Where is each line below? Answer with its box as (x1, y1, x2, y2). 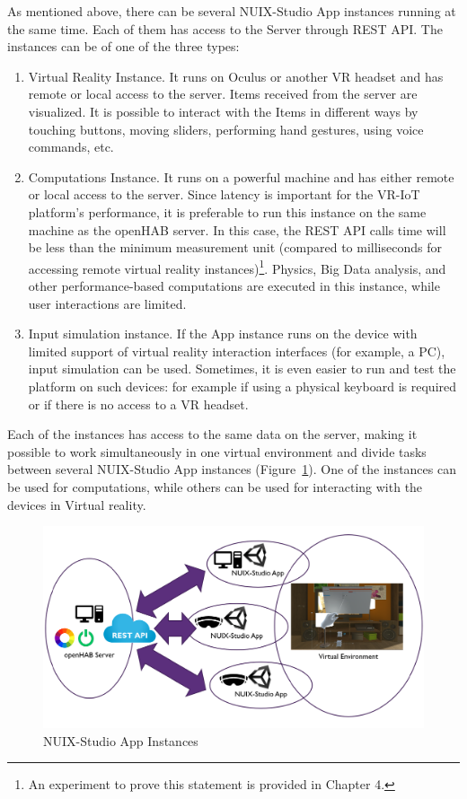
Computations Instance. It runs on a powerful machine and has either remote (28, 167, 454, 186)
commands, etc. (28, 137, 114, 156)
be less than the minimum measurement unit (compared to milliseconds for (28, 238, 442, 257)
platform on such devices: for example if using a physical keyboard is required (28, 376, 457, 395)
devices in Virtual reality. (7, 495, 146, 514)
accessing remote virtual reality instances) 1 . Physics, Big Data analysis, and (28, 256, 446, 277)
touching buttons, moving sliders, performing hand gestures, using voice (28, 119, 424, 138)
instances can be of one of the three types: (7, 37, 240, 56)
